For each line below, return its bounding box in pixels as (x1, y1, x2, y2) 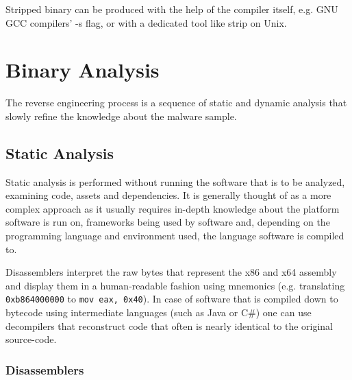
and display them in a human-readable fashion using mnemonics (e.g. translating (5, 278, 345, 292)
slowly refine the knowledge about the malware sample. (5, 108, 237, 123)
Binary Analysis (5, 56, 160, 84)
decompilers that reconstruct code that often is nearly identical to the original (5, 318, 333, 333)
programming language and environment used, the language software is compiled (5, 228, 344, 243)
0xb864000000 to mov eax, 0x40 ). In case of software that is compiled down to (5, 292, 338, 306)
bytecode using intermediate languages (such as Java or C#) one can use (5, 305, 312, 320)
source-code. (5, 332, 57, 346)
